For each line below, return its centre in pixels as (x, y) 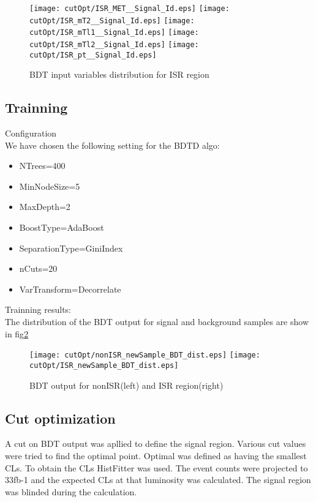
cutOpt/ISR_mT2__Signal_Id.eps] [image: (112, 21)
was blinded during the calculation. (71, 491)
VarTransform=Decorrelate (70, 289)
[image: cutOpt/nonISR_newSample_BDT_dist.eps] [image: (145, 355)
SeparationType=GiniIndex (71, 248)
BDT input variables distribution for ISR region (119, 74)
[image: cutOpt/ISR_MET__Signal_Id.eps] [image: (130, 9)
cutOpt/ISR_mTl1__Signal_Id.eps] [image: (114, 33)
